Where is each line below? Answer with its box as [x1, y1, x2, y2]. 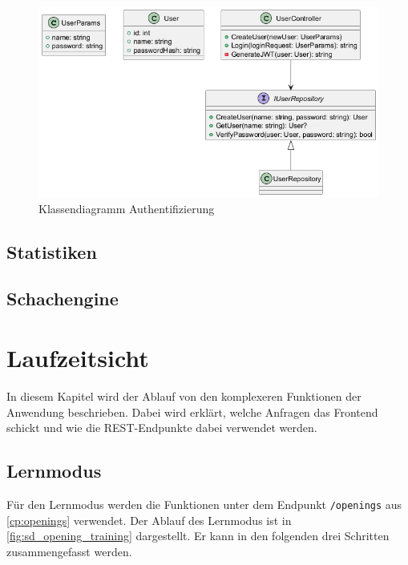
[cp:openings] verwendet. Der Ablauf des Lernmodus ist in [6, 511, 292, 528]
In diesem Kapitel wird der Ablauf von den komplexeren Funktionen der [6, 387, 362, 404]
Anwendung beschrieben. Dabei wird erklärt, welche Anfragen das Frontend [6, 403, 378, 420]
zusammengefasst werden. [6, 543, 132, 559]
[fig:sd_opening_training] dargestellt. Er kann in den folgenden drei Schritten [6, 527, 390, 544]
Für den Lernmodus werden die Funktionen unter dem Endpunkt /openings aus [6, 495, 402, 512]
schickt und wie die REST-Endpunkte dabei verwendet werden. [6, 419, 317, 436]
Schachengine [6, 286, 119, 311]
